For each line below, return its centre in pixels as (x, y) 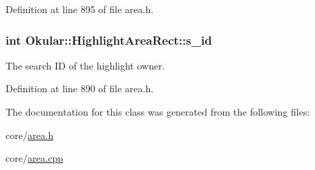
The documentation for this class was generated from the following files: (158, 111)
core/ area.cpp (35, 158)
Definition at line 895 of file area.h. (80, 9)
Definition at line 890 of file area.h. (80, 88)
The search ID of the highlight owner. (85, 65)
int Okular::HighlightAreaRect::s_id (109, 40)
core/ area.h (30, 135)
